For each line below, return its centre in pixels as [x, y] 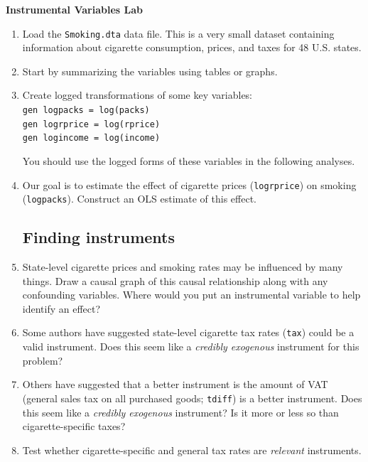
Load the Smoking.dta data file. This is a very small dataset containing [178, 33]
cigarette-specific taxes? [74, 426]
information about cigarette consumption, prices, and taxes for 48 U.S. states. [192, 47]
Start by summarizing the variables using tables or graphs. [150, 71]
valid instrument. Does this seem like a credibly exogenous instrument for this [191, 346]
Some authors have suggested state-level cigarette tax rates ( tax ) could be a [188, 332]
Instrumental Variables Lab [74, 9]
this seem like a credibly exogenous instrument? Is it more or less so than [180, 412]
